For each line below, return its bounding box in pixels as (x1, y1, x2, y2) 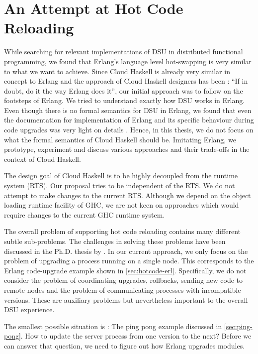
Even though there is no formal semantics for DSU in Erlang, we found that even (4, 105, 252, 115)
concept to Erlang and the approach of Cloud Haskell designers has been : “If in (4, 76, 248, 86)
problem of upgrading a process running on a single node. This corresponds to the (4, 255, 254, 266)
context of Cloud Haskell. (4, 153, 81, 164)
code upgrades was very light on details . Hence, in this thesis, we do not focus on (4, 124, 254, 135)
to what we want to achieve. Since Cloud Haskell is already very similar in (4, 66, 230, 76)
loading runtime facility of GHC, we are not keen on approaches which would (4, 200, 239, 210)
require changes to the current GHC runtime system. (4, 209, 165, 220)
